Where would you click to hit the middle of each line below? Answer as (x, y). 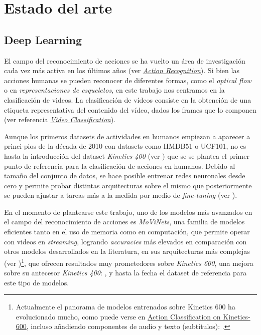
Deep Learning (43, 39)
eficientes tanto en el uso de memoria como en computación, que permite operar (127, 232)
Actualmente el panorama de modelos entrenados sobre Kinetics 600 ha (125, 307)
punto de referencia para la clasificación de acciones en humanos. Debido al (120, 165)
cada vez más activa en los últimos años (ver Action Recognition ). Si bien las (122, 70)
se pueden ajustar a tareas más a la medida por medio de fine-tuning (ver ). (121, 195)
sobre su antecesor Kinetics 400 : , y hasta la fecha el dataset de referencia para (125, 273)
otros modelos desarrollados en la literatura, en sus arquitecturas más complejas (127, 251)
